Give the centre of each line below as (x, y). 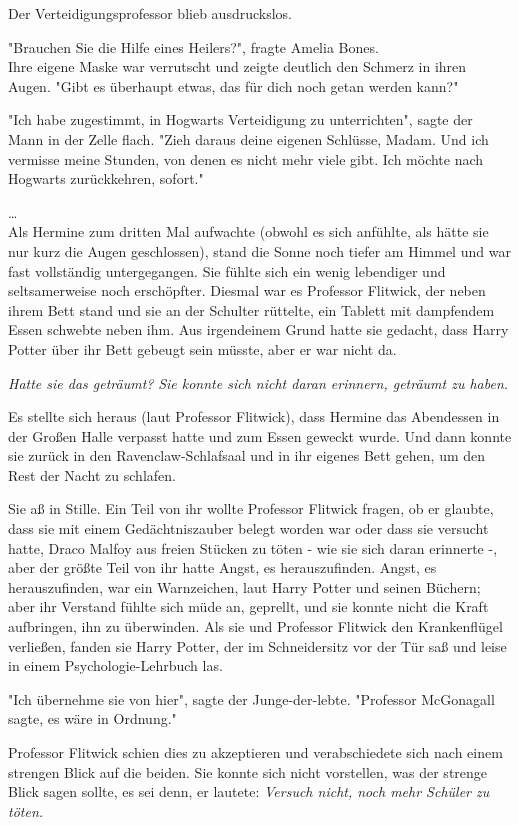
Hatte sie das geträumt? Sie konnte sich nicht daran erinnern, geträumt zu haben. (258, 382)
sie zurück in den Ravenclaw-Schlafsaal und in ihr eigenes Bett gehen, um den (247, 455)
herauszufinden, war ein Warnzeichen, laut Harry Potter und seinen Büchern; (244, 586)
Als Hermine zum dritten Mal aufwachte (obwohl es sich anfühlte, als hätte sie (248, 231)
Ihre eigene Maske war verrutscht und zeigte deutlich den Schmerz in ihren (237, 66)
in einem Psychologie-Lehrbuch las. (115, 665)
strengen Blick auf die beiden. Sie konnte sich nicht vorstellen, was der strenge (248, 771)
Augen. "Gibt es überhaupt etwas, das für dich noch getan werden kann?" (233, 85)
